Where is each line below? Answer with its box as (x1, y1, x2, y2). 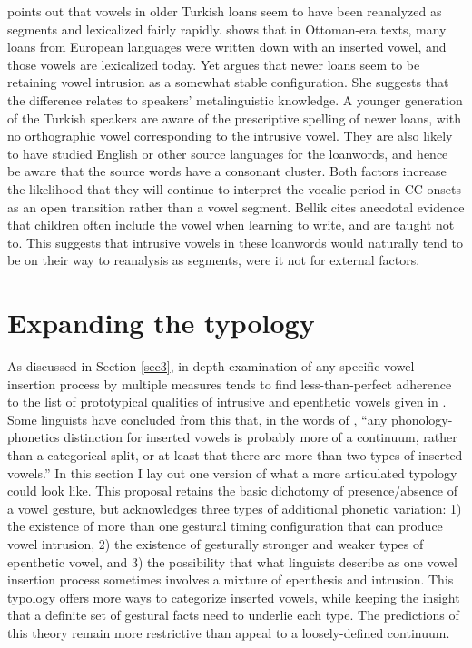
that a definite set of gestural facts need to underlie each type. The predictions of (7, 605, 459, 624)
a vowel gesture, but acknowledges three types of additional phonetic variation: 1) (7, 498, 462, 517)
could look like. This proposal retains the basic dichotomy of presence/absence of (7, 481, 458, 500)
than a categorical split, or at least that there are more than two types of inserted (7, 446, 463, 464)
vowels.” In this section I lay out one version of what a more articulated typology (7, 463, 457, 482)
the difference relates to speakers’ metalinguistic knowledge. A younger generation (7, 90, 463, 109)
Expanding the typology (7, 304, 315, 341)
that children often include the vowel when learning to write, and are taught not (7, 215, 455, 234)
